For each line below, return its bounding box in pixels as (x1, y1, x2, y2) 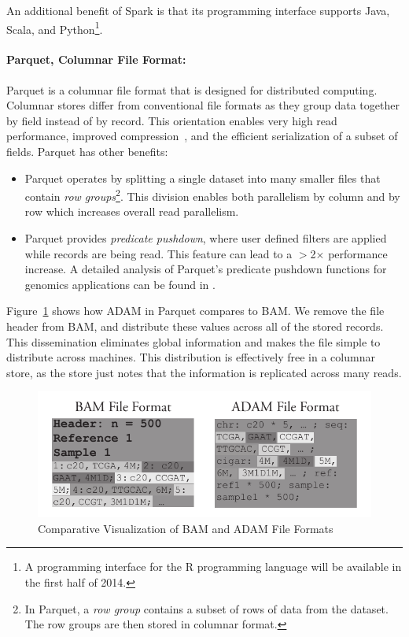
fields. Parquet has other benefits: (6, 143, 168, 160)
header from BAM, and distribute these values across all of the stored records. (6, 318, 384, 335)
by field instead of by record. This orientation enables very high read (6, 112, 337, 128)
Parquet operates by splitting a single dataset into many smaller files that (24, 169, 381, 186)
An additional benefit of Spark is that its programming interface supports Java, (6, 2, 390, 18)
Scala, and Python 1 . (6, 18, 103, 37)
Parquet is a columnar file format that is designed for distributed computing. (6, 81, 378, 98)
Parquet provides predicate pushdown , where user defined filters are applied (24, 230, 387, 246)
